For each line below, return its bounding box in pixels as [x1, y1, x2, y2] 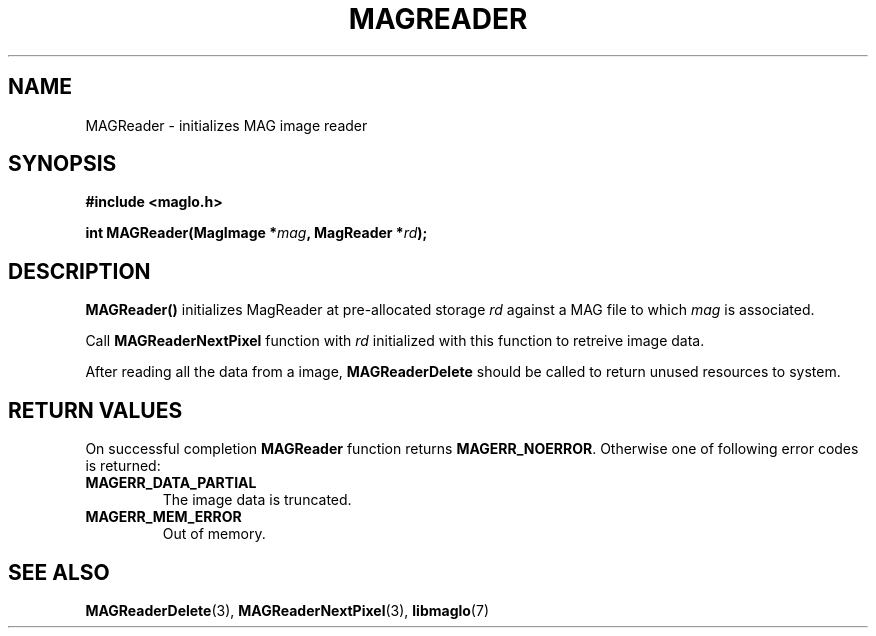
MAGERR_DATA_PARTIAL [85, 474, 257, 492]
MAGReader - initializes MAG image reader [85, 116, 368, 134]
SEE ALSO [8, 559, 110, 585]
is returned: [85, 457, 161, 475]
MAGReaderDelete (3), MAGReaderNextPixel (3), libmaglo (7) [85, 601, 489, 619]
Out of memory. [162, 525, 266, 543]
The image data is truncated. [162, 491, 352, 509]
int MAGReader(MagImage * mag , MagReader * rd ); [85, 224, 428, 242]
